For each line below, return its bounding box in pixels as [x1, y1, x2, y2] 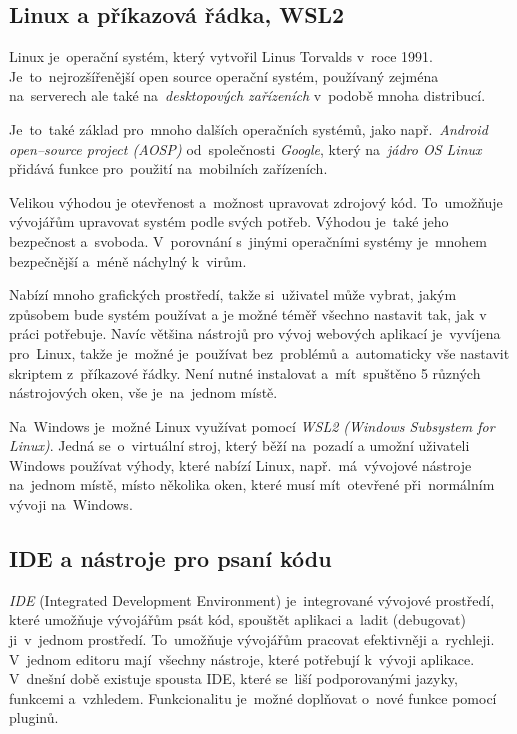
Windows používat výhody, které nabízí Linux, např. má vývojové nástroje [9, 454, 472, 475]
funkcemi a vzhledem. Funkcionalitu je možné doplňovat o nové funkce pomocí [9, 687, 497, 708]
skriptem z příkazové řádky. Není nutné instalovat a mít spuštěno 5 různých [9, 362, 481, 383]
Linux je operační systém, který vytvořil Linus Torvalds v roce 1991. [9, 46, 434, 67]
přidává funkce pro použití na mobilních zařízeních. [9, 158, 328, 179]
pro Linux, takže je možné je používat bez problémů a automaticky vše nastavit [9, 342, 510, 363]
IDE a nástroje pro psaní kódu [9, 543, 332, 574]
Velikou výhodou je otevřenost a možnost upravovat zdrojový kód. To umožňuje [9, 191, 503, 212]
